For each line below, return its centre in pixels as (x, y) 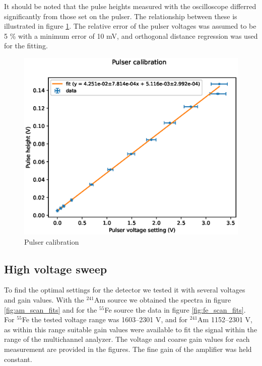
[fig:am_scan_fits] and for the (51, 309)
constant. (18, 359)
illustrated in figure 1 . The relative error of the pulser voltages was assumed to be (130, 26)
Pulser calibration (52, 241)
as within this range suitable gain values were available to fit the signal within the (131, 329)
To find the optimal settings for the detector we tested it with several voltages (125, 290)
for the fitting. (26, 46)
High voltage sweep (56, 269)
